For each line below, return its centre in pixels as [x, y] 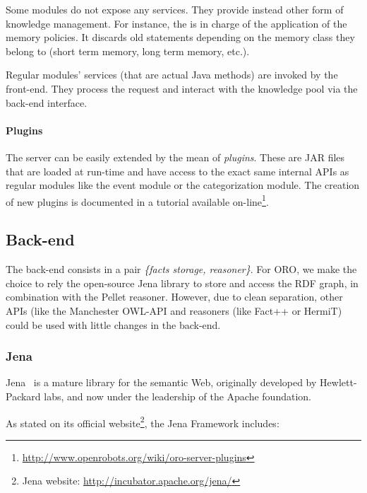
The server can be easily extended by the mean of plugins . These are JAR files [175, 157]
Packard [23, 396]
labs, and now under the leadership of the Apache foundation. [178, 396]
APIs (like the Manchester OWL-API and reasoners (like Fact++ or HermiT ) [174, 310]
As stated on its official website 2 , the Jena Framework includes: [143, 422]
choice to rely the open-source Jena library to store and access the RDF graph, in [182, 283]
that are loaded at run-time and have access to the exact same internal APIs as [178, 171]
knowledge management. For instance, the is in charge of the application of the [176, 23]
